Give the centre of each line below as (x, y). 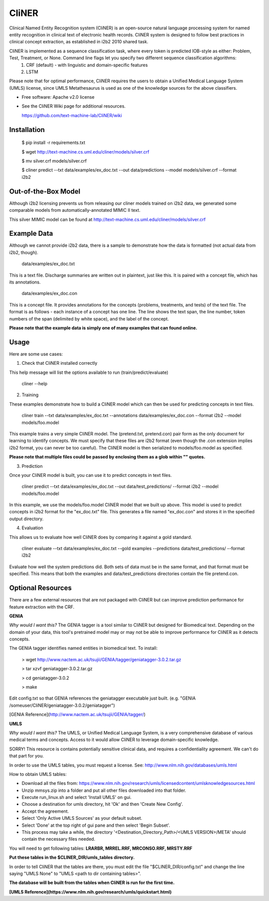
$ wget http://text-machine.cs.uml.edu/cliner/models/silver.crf (85, 151)
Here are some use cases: (36, 354)
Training (30, 395)
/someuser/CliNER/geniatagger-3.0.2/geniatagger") (62, 705)
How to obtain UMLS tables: (38, 774)
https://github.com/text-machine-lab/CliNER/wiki (72, 115)
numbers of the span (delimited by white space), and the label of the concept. (89, 318)
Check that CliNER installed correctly (60, 363)
